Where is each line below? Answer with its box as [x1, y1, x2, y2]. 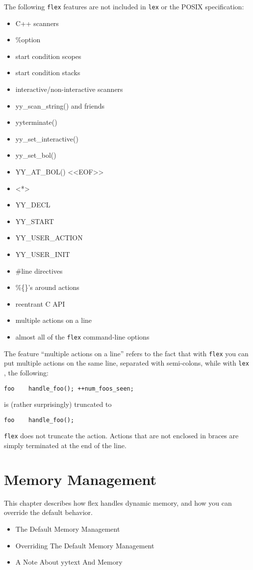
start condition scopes [15, 51, 81, 61]
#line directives [15, 265, 63, 276]
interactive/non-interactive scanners [15, 84, 123, 94]
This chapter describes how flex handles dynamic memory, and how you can [4, 497, 232, 508]
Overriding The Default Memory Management [15, 540, 154, 550]
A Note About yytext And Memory [15, 557, 123, 567]
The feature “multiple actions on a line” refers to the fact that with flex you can [4, 348, 249, 358]
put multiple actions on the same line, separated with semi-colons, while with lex [4, 358, 249, 368]
